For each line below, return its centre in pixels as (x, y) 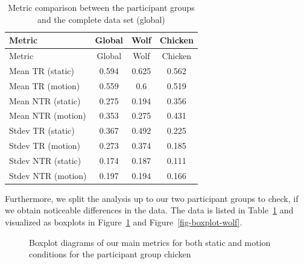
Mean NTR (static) (45, 100)
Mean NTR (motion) (48, 115)
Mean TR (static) (42, 70)
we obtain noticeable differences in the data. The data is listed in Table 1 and (149, 210)
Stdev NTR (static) (45, 160)
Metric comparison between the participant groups (101, 7)
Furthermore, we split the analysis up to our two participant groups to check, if (152, 198)
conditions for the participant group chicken (110, 254)
